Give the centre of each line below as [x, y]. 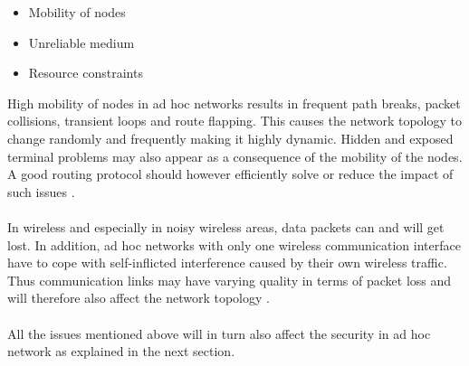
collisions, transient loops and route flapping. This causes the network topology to [234, 121]
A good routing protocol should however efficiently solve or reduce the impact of [230, 174]
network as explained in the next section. [121, 351]
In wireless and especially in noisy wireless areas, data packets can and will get [226, 226]
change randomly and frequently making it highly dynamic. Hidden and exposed [230, 138]
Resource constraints [86, 73]
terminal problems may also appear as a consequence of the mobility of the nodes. [235, 156]
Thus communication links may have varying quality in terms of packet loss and [230, 280]
